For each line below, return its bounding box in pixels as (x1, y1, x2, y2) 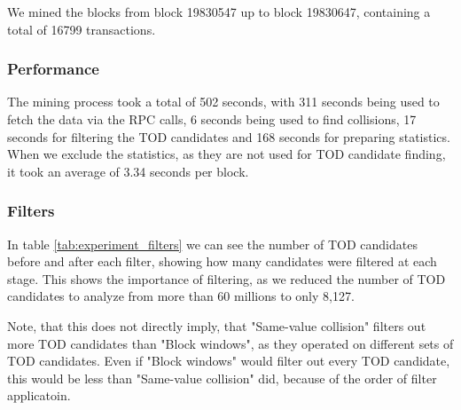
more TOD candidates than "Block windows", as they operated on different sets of (7, 334, 454, 352)
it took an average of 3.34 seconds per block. (7, 162, 249, 180)
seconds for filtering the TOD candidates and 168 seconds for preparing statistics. (7, 127, 450, 146)
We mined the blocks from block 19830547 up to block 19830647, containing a (7, 3, 431, 20)
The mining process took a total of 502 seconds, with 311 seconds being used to (7, 92, 440, 111)
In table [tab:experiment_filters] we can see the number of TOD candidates (7, 234, 418, 253)
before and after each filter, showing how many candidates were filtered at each (7, 252, 437, 271)
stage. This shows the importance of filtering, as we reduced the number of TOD (7, 269, 446, 288)
